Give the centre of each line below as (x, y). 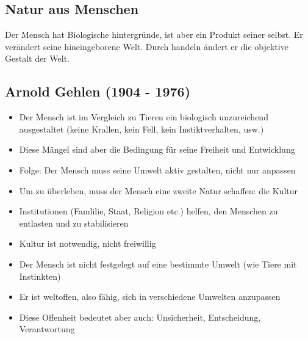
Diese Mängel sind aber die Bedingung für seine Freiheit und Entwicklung (157, 149)
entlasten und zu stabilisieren (74, 223)
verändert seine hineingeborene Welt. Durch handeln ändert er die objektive (147, 46)
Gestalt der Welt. (37, 58)
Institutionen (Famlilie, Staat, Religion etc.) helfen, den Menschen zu (149, 211)
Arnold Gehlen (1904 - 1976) (98, 91)
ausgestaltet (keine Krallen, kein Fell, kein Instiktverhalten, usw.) (141, 129)
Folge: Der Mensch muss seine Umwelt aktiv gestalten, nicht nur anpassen (157, 169)
